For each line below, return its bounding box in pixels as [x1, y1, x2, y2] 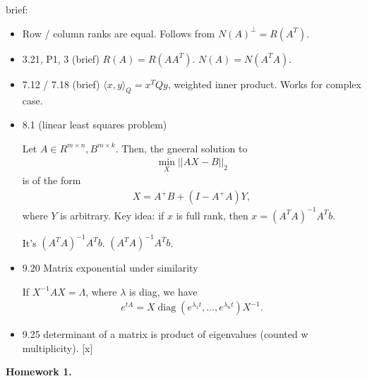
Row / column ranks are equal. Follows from [22, 25, 215, 40]
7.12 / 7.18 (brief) [22, 76, 100, 91]
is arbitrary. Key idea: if [60, 207, 164, 222]
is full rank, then [176, 207, 248, 222]
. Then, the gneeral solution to [115, 140, 248, 155]
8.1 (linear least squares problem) [22, 116, 167, 131]
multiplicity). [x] [22, 340, 93, 355]
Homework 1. [6, 364, 72, 379]
